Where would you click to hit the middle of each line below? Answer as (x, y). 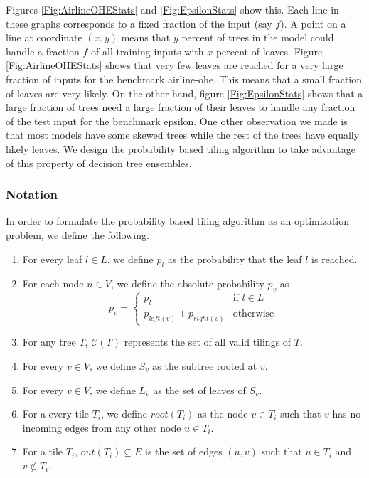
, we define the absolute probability (187, 283)
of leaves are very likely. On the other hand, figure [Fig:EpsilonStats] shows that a (184, 93)
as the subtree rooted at (205, 365)
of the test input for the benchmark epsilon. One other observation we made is (177, 121)
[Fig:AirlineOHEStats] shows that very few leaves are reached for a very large (175, 65)
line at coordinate (44, 37)
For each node (53, 283)
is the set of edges (183, 451)
